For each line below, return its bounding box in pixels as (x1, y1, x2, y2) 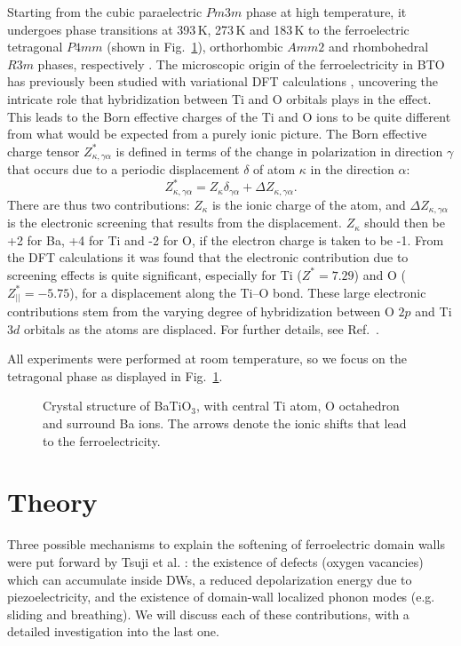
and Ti (415, 302, 452, 321)
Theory (7, 483, 98, 520)
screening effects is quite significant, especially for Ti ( (7, 265, 302, 283)
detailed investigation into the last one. (7, 622, 219, 641)
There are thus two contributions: (7, 195, 190, 213)
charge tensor (7, 141, 80, 160)
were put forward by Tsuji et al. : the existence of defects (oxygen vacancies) (7, 552, 424, 570)
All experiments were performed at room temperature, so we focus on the (7, 349, 408, 368)
